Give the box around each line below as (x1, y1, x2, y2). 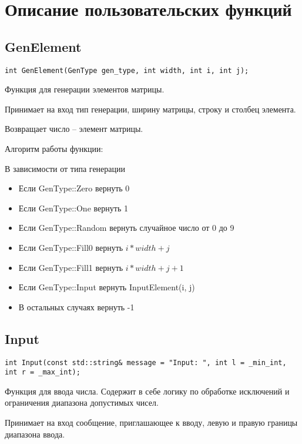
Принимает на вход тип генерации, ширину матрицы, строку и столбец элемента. (5, 102, 296, 115)
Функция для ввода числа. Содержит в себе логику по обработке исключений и (5, 385, 290, 397)
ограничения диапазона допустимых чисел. (5, 396, 159, 409)
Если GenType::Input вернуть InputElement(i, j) (18, 281, 195, 293)
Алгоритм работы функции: (5, 143, 103, 155)
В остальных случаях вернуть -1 (18, 300, 135, 313)
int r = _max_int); (5, 368, 80, 377)
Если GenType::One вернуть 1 (18, 201, 128, 214)
